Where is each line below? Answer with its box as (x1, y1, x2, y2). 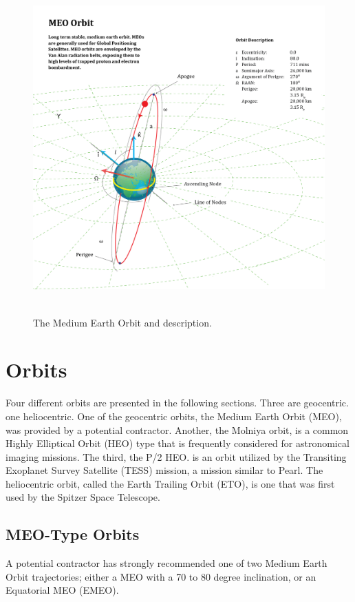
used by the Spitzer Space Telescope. (6, 490, 160, 504)
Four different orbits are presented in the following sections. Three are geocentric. (6, 395, 349, 410)
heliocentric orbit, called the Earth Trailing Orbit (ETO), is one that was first (6, 476, 335, 490)
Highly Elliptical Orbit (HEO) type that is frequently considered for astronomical (6, 436, 349, 450)
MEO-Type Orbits (6, 523, 140, 545)
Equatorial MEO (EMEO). (6, 583, 119, 597)
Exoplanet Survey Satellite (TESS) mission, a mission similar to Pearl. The (6, 463, 323, 477)
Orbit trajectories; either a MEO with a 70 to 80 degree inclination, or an (6, 569, 316, 583)
